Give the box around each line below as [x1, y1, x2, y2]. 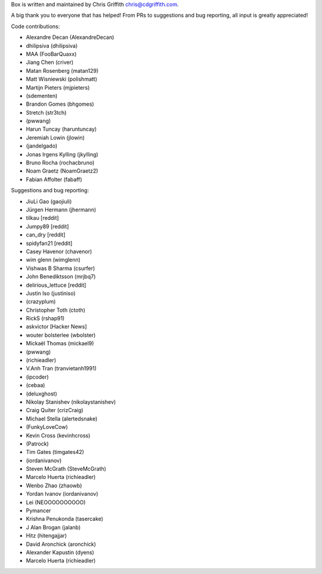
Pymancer [26, 507, 51, 514]
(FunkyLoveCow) [26, 423, 68, 431]
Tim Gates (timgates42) [26, 449, 85, 456]
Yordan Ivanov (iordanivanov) [26, 490, 98, 498]
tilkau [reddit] [26, 214, 59, 222]
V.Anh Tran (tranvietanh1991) [26, 365, 97, 372]
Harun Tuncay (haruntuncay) [26, 125, 97, 133]
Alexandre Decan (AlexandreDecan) [26, 33, 114, 41]
